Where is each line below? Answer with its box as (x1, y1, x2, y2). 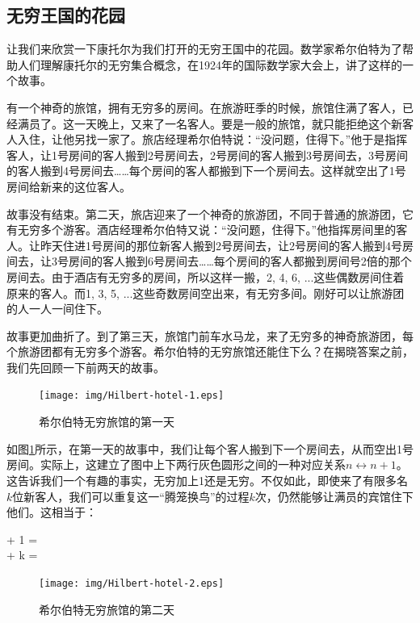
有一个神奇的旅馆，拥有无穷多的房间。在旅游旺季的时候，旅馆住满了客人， (6, 98, 402, 115)
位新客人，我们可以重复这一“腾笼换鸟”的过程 (12, 487, 250, 504)
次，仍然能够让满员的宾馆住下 (254, 487, 414, 504)
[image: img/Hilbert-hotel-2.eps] (39, 577, 225, 589)
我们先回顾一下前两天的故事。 (6, 358, 165, 375)
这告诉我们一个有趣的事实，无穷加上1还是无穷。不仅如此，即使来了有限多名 (6, 471, 408, 488)
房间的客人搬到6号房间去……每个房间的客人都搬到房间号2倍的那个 (68, 253, 412, 270)
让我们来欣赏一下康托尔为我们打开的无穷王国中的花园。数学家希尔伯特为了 (6, 40, 402, 57)
